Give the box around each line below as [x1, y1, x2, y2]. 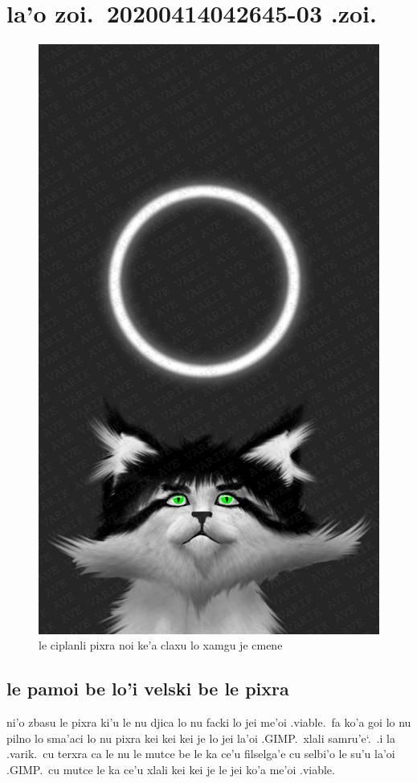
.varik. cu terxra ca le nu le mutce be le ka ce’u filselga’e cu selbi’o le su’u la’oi [6, 745, 395, 762]
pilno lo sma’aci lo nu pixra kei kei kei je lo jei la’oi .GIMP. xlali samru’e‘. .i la [6, 729, 395, 746]
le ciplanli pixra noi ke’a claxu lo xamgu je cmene [39, 637, 283, 654]
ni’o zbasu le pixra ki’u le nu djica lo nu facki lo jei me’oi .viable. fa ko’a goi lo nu [6, 713, 411, 730]
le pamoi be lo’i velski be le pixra [6, 676, 289, 701]
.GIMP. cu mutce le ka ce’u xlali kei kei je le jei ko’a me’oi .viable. [6, 760, 335, 777]
